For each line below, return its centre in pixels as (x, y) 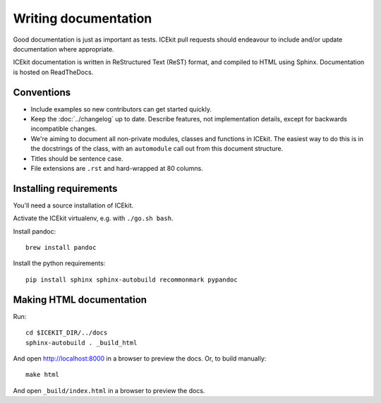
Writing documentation (83, 18)
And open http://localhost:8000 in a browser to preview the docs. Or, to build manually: (140, 358)
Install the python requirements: (59, 263)
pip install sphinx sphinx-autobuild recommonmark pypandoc (132, 279)
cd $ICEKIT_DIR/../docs (67, 333)
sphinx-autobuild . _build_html (81, 343)
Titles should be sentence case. (77, 158)
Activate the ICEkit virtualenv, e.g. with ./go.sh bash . (93, 218)
